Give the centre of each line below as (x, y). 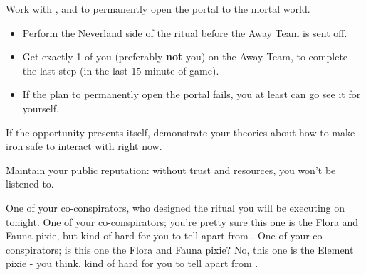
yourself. (41, 108)
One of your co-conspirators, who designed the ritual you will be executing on (176, 207)
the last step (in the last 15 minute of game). (121, 70)
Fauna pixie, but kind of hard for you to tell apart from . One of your (158, 236)
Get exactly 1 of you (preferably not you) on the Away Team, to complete (185, 56)
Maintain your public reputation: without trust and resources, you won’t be (171, 169)
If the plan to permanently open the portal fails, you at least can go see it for (192, 94)
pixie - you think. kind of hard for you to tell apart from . (132, 263)
